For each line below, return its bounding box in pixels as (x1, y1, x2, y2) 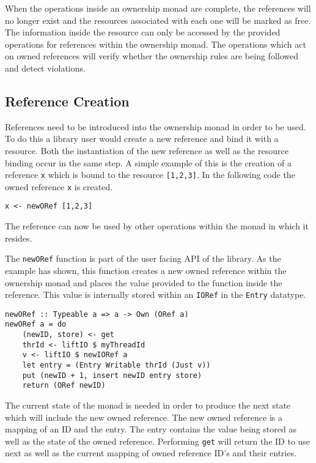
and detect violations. (5, 61, 86, 74)
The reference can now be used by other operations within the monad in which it (5, 220, 309, 232)
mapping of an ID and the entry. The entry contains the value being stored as (5, 423, 296, 435)
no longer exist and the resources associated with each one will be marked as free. (5, 13, 311, 26)
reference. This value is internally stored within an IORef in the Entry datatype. (5, 288, 306, 301)
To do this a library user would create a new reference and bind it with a (5, 132, 279, 145)
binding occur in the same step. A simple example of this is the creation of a (5, 156, 292, 169)
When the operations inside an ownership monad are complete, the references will (5, 2, 311, 14)
